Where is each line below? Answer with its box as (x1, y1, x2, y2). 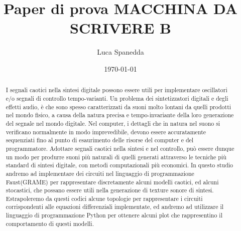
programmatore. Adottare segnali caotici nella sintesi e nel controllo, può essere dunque (6, 144, 234, 152)
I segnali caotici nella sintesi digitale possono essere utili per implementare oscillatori (6, 86, 227, 94)
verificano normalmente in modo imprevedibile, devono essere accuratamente (6, 127, 206, 136)
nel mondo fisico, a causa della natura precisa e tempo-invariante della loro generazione (6, 111, 234, 119)
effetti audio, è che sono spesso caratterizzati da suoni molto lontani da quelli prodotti (6, 102, 231, 111)
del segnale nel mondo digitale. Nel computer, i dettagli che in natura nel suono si (6, 119, 220, 127)
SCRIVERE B (70, 18, 171, 38)
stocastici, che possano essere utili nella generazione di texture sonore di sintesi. (6, 186, 214, 194)
